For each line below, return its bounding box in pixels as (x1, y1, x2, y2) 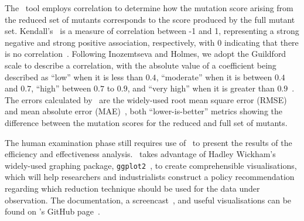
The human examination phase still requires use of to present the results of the (5, 136, 292, 148)
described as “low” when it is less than (5, 70, 144, 83)
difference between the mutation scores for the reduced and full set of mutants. (5, 116, 288, 128)
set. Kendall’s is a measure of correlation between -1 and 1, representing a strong (5, 25, 299, 37)
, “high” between (31, 82, 91, 94)
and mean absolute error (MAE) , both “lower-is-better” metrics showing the (5, 105, 283, 117)
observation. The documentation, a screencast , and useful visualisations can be (5, 193, 292, 206)
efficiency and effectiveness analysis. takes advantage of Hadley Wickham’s (5, 148, 276, 160)
